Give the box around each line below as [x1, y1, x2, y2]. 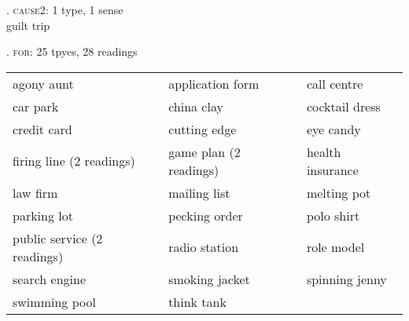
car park [13, 97, 59, 115]
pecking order [168, 206, 243, 224]
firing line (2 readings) [13, 151, 135, 170]
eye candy [306, 119, 361, 138]
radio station [168, 238, 239, 257]
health [306, 142, 341, 161]
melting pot [306, 183, 371, 202]
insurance [306, 160, 359, 179]
